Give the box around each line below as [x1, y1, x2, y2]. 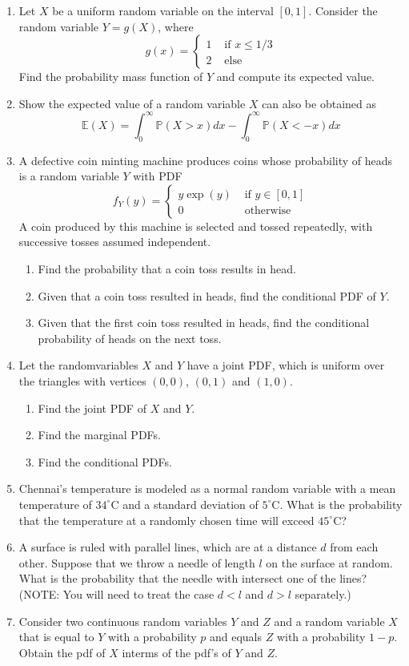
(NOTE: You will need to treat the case [18, 585, 215, 602]
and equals [209, 628, 262, 645]
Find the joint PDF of [38, 399, 146, 416]
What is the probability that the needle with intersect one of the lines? [18, 570, 367, 587]
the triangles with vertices [18, 373, 146, 390]
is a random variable [18, 168, 119, 184]
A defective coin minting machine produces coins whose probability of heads [18, 151, 393, 168]
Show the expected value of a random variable [18, 95, 246, 111]
